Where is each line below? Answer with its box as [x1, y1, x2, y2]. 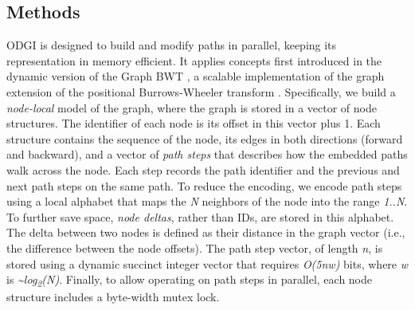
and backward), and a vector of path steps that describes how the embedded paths [6, 146, 408, 163]
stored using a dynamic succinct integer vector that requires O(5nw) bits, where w [6, 255, 409, 272]
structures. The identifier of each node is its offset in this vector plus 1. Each [6, 115, 381, 131]
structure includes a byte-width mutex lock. [6, 288, 220, 305]
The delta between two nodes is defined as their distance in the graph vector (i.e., [6, 224, 405, 241]
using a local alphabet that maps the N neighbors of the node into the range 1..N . [6, 193, 408, 210]
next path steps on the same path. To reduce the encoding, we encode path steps [6, 177, 402, 194]
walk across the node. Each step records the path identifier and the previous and [6, 161, 400, 178]
